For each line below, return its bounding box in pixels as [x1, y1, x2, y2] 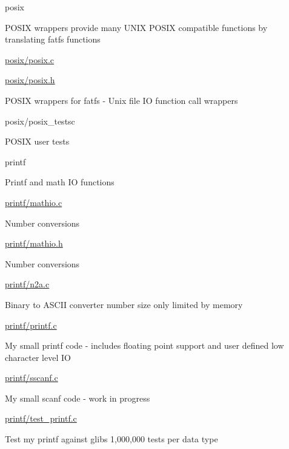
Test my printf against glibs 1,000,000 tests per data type [5, 433, 218, 445]
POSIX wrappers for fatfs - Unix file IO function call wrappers [5, 94, 238, 106]
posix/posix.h [5, 74, 55, 86]
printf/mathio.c [5, 196, 62, 208]
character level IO [5, 351, 71, 363]
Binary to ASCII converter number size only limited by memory [5, 298, 243, 310]
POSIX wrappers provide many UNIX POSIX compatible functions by [5, 21, 268, 33]
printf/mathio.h [5, 237, 63, 250]
